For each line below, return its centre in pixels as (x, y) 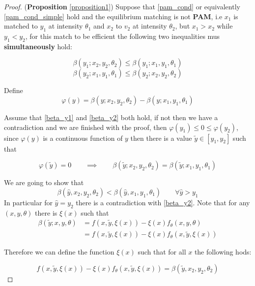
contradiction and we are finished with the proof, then (85, 127)
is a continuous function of (83, 138)
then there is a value (161, 138)
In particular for (28, 202)
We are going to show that (44, 182)
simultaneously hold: (38, 46)
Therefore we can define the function (59, 252)
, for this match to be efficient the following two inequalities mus (123, 36)
